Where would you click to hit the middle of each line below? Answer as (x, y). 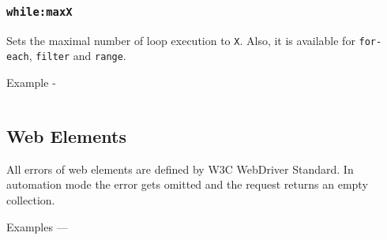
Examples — (37, 226)
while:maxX (39, 11)
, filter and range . (77, 56)
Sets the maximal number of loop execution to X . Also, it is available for (181, 40)
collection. (31, 200)
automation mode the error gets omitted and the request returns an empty (187, 184)
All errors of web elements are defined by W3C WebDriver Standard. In (180, 169)
